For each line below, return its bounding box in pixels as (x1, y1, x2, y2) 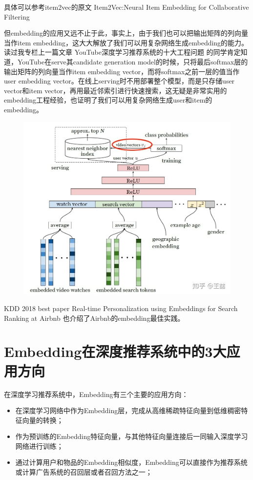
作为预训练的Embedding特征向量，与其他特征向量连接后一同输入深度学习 (15, 431, 248, 441)
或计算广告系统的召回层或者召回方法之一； (15, 467, 152, 477)
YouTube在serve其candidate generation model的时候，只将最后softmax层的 (17, 56, 248, 66)
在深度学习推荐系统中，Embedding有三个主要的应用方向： (4, 389, 189, 399)
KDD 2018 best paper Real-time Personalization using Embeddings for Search (4, 303, 238, 313)
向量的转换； (22, 415, 63, 425)
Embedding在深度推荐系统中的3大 (4, 341, 227, 361)
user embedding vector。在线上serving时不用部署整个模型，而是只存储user (4, 76, 235, 86)
